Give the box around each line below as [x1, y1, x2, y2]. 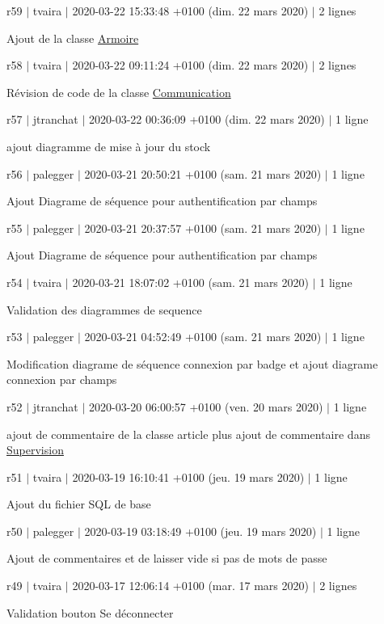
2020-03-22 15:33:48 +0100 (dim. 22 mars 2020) [72, 2, 309, 19]
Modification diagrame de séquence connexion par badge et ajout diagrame [6, 355, 378, 372]
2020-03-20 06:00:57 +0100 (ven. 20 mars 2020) [89, 398, 323, 415]
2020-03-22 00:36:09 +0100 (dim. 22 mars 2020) [89, 111, 325, 128]
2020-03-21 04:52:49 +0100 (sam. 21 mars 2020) [84, 328, 322, 345]
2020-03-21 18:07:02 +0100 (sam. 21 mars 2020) [72, 273, 309, 290]
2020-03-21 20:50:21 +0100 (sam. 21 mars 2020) [84, 165, 322, 182]
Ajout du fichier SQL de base [6, 495, 151, 512]
